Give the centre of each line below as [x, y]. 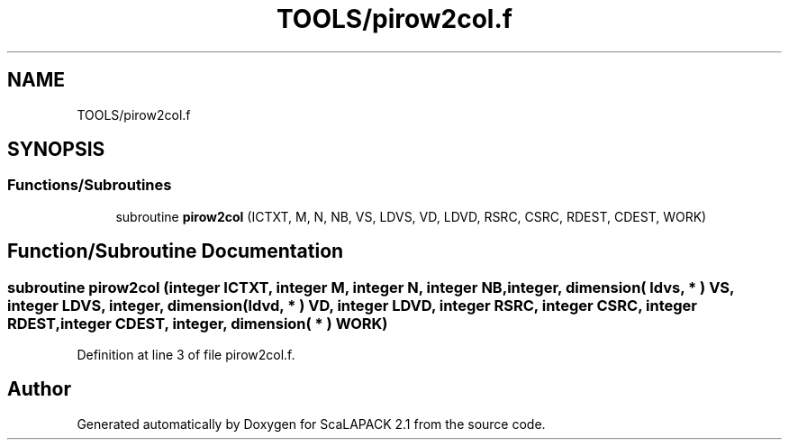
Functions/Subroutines [90, 185]
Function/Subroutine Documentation [176, 251]
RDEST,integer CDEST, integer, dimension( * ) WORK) [198, 323]
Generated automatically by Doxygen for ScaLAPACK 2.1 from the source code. [311, 424]
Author [39, 389]
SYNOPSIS [56, 150]
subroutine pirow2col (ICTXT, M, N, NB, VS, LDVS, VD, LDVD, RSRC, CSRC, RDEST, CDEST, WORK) [411, 216]
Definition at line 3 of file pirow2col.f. [186, 355]
